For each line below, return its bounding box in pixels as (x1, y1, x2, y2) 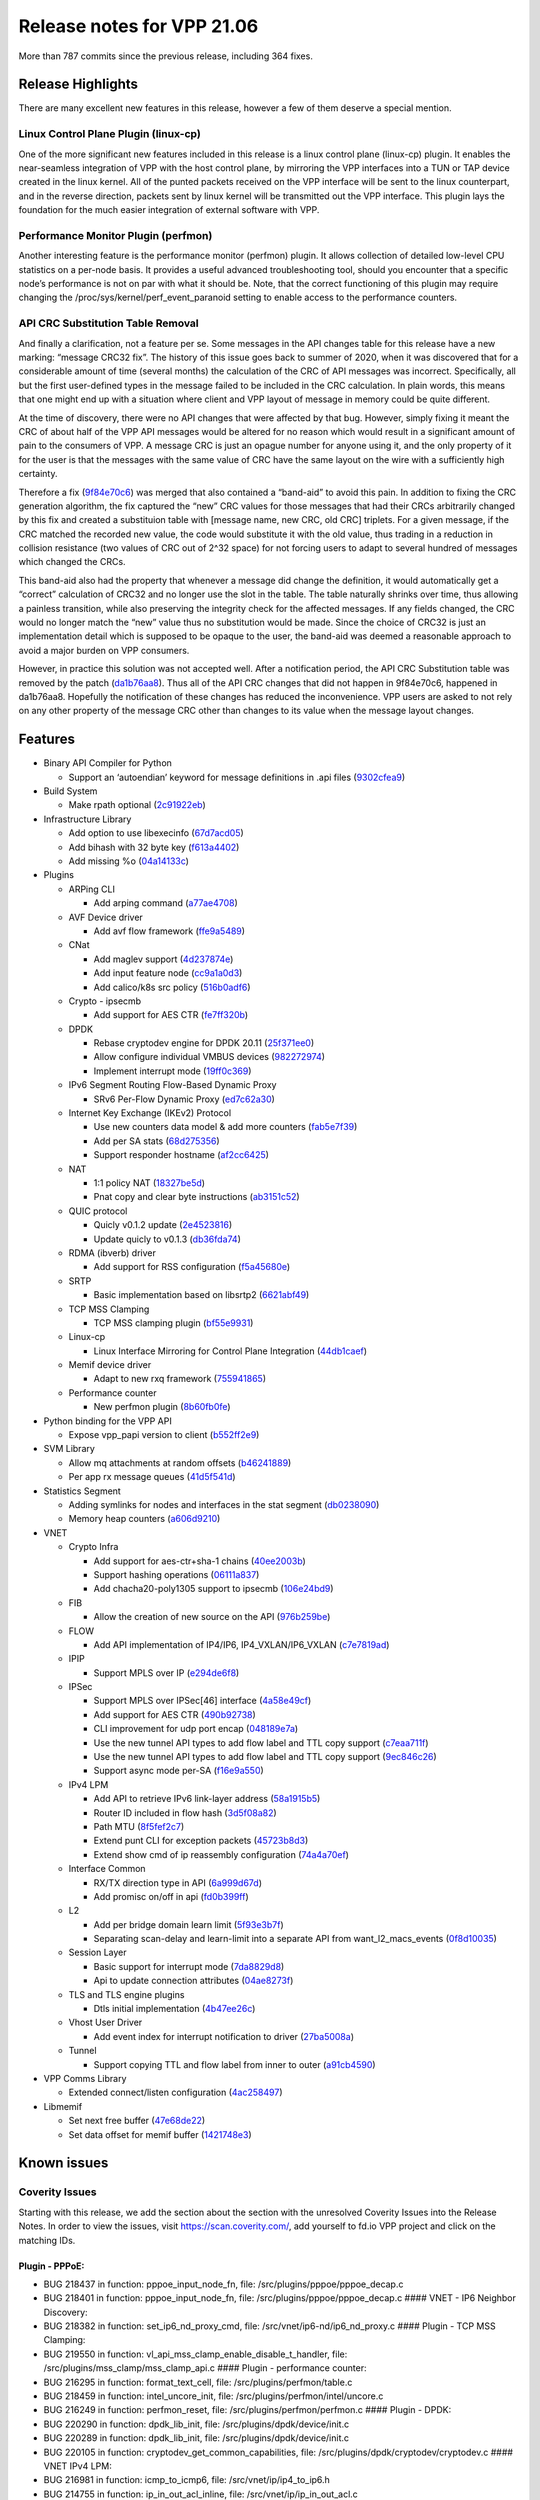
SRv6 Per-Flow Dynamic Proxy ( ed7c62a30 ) (93, 1093, 275, 1105)
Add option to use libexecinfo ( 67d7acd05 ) (68, 827, 244, 839)
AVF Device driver (68, 911, 144, 923)
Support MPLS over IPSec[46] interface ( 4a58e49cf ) (93, 1695, 312, 1707)
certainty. (18, 468, 58, 480)
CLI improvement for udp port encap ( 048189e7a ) (93, 1723, 299, 1735)
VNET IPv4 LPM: (43, 2460, 112, 2472)
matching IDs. (18, 2234, 76, 2246)
